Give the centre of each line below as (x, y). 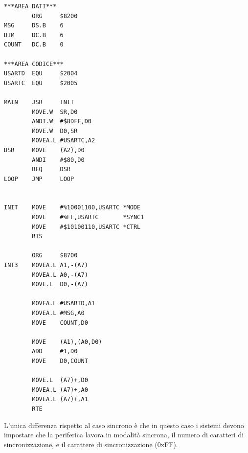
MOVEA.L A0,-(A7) (60, 275)
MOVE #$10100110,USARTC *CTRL (86, 227)
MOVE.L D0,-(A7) (60, 284)
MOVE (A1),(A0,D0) (67, 342)
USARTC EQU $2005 (41, 83)
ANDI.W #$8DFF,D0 (62, 122)
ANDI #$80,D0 (58, 160)
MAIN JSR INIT (39, 102)
